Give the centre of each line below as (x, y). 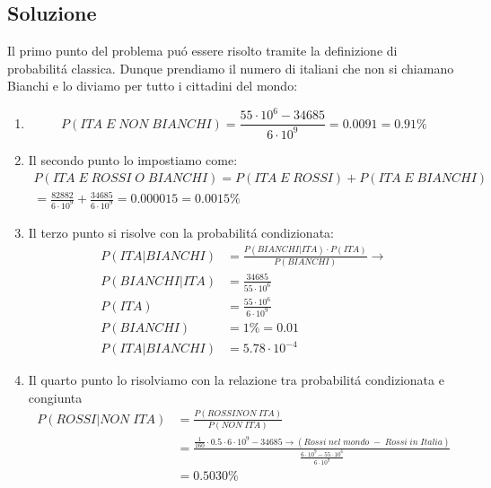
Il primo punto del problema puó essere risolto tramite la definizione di (202, 51)
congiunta (55, 397)
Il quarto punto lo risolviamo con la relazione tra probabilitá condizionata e (236, 380)
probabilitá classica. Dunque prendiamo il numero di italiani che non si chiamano (231, 68)
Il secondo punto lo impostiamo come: (133, 159)
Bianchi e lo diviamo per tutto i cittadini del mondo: (153, 86)
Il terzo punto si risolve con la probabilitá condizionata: (181, 232)
